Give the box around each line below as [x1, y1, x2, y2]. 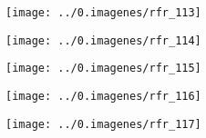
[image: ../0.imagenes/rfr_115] [5, 62, 201, 75]
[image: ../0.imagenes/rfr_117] [5, 117, 201, 131]
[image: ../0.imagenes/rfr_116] [5, 89, 201, 103]
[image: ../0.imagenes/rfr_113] [5, 6, 201, 19]
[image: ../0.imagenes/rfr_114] [5, 34, 201, 47]
